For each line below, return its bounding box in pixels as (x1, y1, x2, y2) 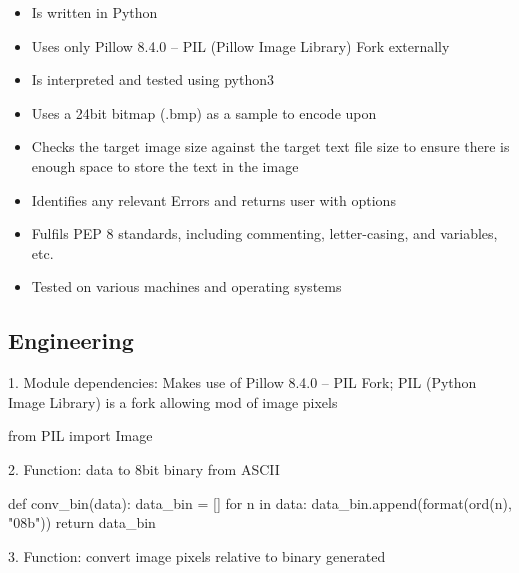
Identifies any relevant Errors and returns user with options (31, 189, 396, 210)
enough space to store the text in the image (31, 155, 299, 176)
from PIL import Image (8, 425, 153, 446)
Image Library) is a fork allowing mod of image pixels (8, 391, 338, 412)
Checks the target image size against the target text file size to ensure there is (31, 136, 510, 157)
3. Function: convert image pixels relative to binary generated (8, 545, 386, 566)
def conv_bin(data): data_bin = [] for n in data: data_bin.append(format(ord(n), (8, 492, 512, 513)
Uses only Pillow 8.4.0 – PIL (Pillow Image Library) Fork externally (31, 35, 450, 56)
